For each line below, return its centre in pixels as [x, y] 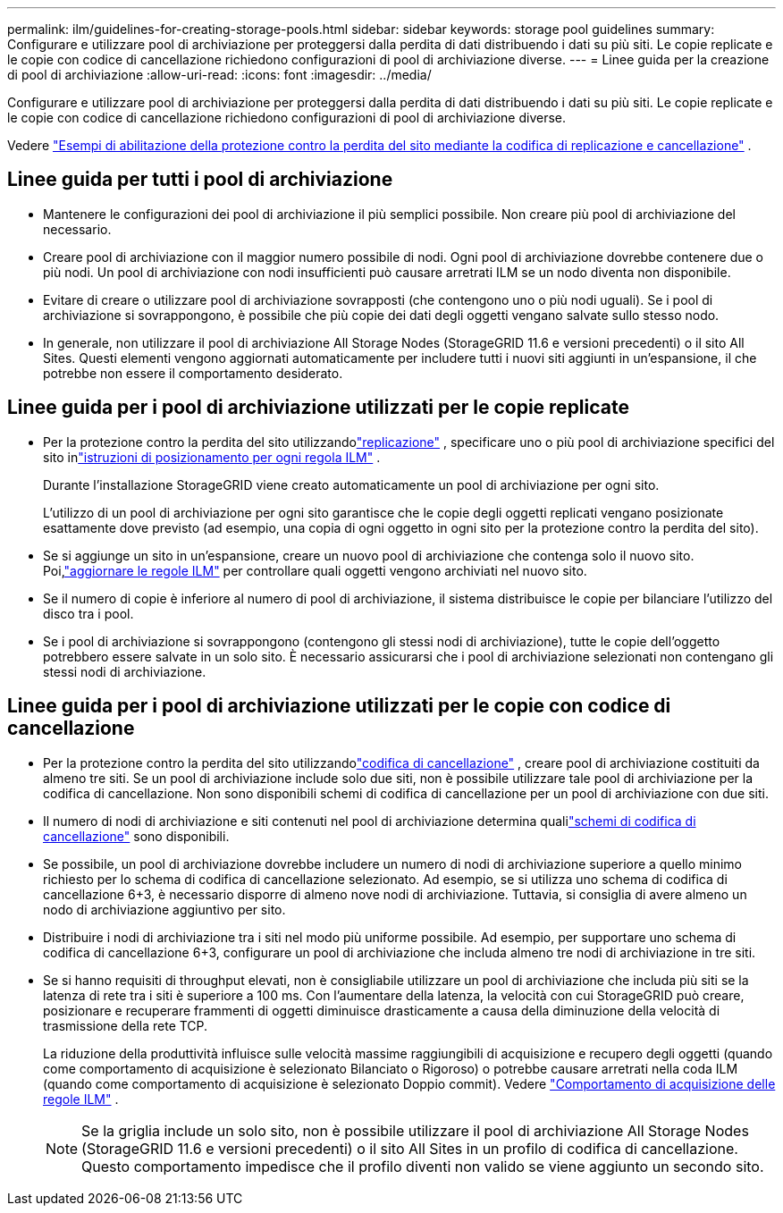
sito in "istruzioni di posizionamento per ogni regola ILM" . [212, 457]
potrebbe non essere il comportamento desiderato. [193, 373]
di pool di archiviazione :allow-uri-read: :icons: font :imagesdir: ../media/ [219, 75]
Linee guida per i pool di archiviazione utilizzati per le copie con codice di [339, 706]
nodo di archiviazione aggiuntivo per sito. [164, 909]
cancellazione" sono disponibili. [136, 836]
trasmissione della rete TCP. [126, 1025]
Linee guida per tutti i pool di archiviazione [200, 180]
